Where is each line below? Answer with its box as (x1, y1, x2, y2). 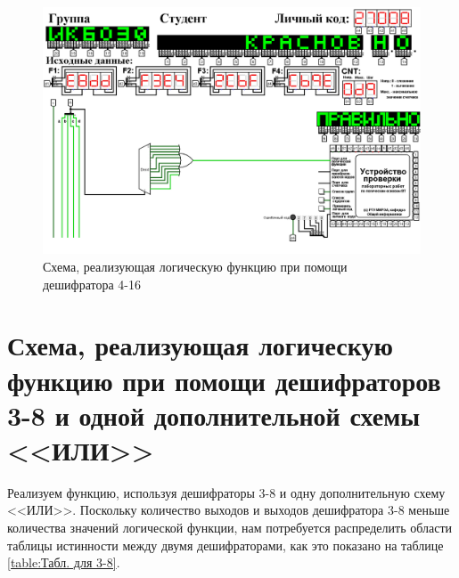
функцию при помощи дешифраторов (7, 362, 441, 398)
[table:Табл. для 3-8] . (7, 553, 120, 572)
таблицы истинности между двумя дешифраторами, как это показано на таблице (7, 535, 444, 554)
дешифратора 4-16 (43, 274, 142, 293)
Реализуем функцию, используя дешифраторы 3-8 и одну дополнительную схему (7, 483, 446, 501)
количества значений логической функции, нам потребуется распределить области (7, 518, 453, 537)
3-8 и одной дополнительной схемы (7, 396, 421, 433)
